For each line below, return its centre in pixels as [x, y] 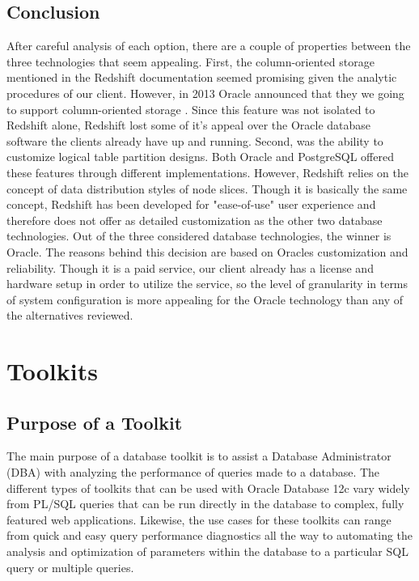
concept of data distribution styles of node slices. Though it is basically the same [207, 188]
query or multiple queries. [70, 567]
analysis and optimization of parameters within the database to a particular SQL [207, 551]
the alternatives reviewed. [70, 315]
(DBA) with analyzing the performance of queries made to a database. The [193, 472]
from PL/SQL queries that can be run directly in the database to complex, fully [205, 504]
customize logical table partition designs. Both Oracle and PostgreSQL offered [200, 157]
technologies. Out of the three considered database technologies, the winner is [199, 236]
